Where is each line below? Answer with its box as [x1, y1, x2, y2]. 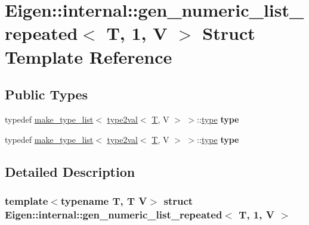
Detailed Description [5, 162, 135, 180]
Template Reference [5, 44, 172, 68]
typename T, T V [60, 193, 147, 208]
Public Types [5, 85, 88, 104]
